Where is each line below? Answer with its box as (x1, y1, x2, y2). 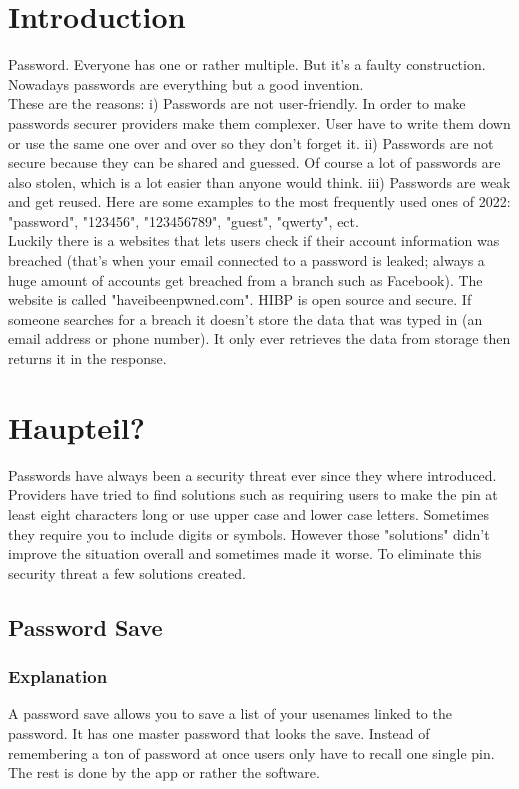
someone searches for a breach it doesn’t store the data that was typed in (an (8, 308, 483, 329)
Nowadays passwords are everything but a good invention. (8, 73, 364, 94)
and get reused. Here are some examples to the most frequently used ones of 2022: (8, 191, 511, 212)
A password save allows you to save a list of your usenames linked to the (8, 703, 452, 724)
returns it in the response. (8, 348, 167, 369)
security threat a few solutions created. (8, 562, 246, 583)
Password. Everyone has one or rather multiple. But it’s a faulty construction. (8, 54, 486, 75)
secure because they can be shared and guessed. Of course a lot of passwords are (8, 152, 501, 173)
